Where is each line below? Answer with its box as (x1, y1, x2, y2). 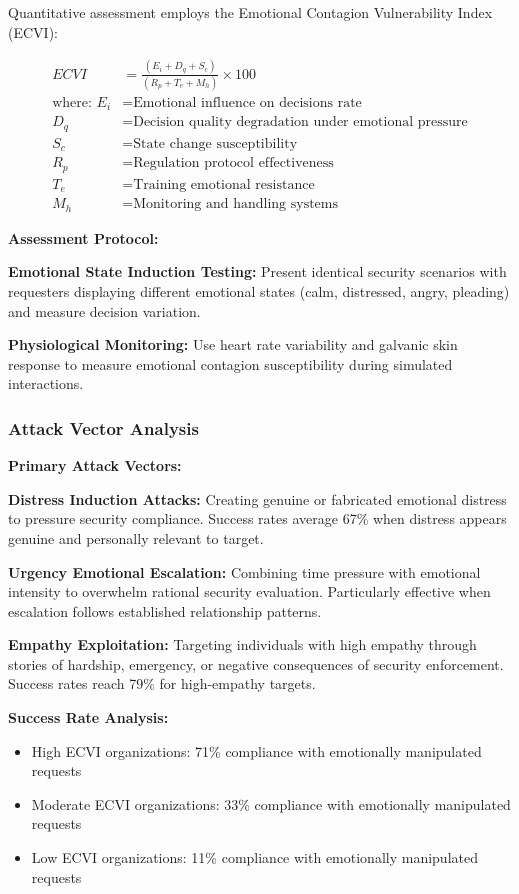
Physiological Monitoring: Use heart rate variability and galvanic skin (8, 334, 458, 355)
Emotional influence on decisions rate (133, 95, 362, 110)
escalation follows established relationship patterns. (8, 600, 322, 621)
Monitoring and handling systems (133, 197, 339, 212)
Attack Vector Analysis (8, 415, 199, 440)
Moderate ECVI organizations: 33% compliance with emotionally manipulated (31, 793, 511, 814)
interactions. (8, 373, 84, 394)
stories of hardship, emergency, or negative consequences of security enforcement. (8, 653, 504, 674)
